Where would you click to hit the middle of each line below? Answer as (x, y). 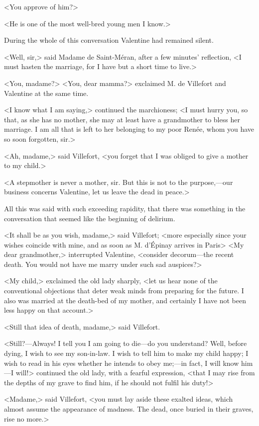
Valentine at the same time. (46, 93)
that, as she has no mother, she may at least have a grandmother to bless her (122, 119)
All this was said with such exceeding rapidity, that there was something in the (125, 208)
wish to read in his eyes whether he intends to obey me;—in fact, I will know (122, 363)
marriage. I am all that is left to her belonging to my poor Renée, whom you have (129, 129)
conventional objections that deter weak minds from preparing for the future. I (124, 291)
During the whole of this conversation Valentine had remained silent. (109, 40)
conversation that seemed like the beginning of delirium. (90, 218)
